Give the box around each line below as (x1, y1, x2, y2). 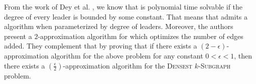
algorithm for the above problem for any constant (51, 50, 203, 60)
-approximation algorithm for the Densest (63, 60, 193, 70)
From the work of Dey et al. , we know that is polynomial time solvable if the (4, 1, 243, 11)
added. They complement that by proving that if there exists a (4, 40, 197, 51)
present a (4, 30, 32, 41)
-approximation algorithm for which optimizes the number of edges (38, 30, 243, 41)
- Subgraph (198, 60, 231, 70)
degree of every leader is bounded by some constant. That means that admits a (4, 11, 248, 21)
